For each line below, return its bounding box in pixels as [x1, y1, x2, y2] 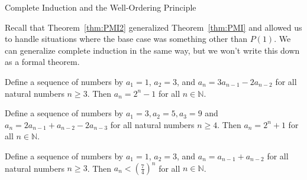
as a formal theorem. [5, 55, 80, 68]
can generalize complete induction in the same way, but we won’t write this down [5, 44, 300, 56]
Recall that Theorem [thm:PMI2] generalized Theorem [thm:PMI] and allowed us [5, 21, 302, 33]
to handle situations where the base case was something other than [5, 32, 248, 45]
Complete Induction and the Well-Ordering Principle [5, 1, 196, 13]
